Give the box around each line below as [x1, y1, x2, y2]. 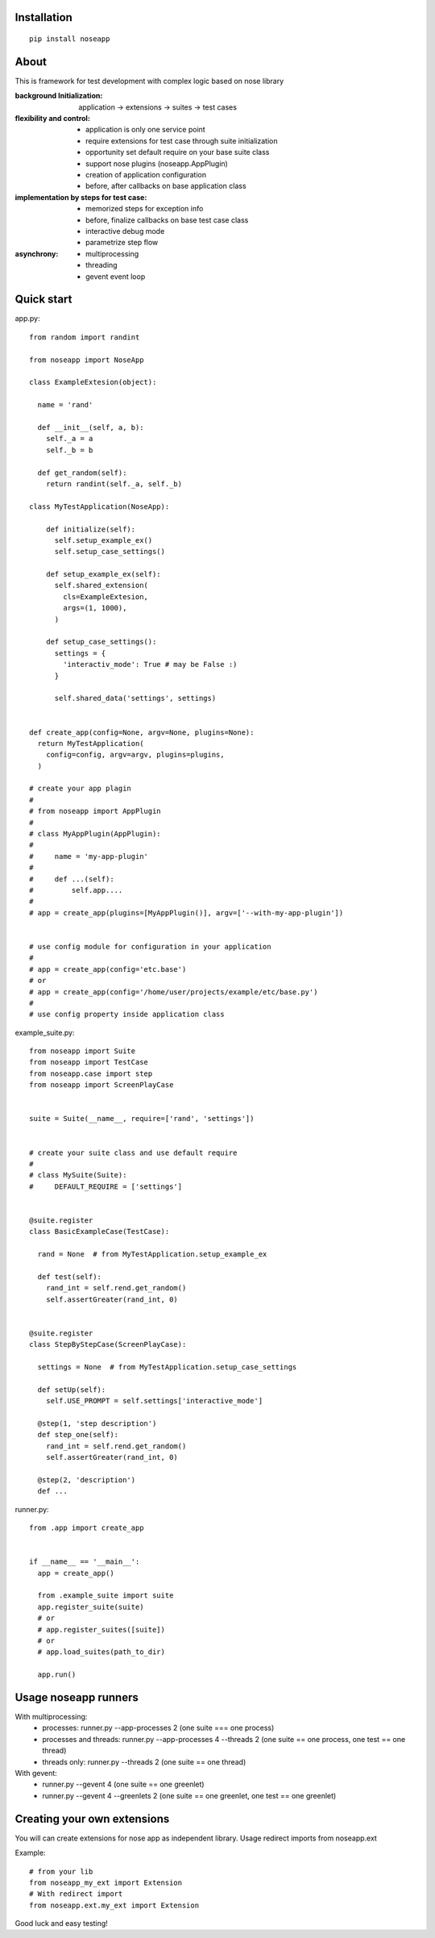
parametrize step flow [85, 238, 159, 248]
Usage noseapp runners [14, 1690, 139, 1704]
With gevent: [14, 1769, 58, 1778]
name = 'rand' [37, 400, 93, 410]
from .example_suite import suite [37, 1591, 174, 1600]
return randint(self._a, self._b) [45, 479, 183, 488]
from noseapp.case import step [29, 1069, 153, 1078]
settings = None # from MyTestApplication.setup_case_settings [37, 1363, 297, 1372]
